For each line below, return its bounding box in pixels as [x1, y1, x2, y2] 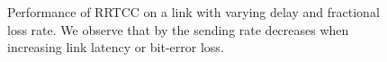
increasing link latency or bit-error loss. [7, 38, 224, 57]
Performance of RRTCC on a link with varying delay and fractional [7, 3, 380, 21]
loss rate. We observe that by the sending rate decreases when [7, 20, 349, 39]
